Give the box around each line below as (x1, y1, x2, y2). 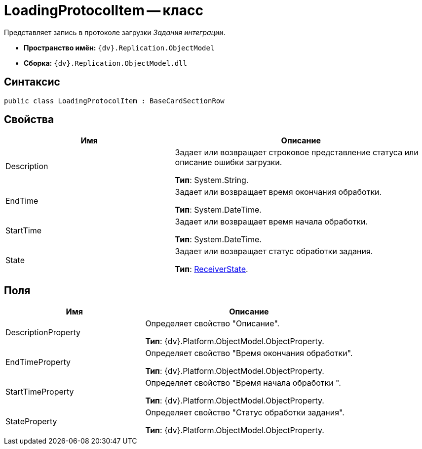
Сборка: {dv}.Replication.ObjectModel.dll (24, 58, 187, 67)
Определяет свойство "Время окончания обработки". (145, 348, 353, 359)
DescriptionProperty (5, 327, 80, 338)
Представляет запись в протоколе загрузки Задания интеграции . (4, 28, 226, 37)
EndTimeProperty (5, 357, 71, 367)
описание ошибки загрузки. (175, 157, 282, 168)
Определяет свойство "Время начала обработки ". (145, 378, 341, 388)
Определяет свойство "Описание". (145, 318, 280, 329)
